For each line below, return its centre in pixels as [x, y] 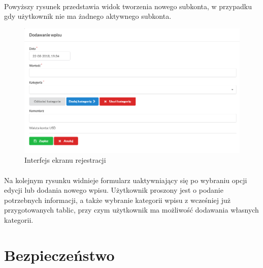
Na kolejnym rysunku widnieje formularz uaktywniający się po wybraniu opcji [126, 180]
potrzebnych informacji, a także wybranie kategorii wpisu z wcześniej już [117, 200]
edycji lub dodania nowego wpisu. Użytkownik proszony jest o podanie [114, 190]
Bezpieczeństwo [59, 255]
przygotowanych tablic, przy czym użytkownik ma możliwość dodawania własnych [131, 210]
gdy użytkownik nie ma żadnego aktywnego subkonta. [88, 16]
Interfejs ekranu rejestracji [65, 160]
